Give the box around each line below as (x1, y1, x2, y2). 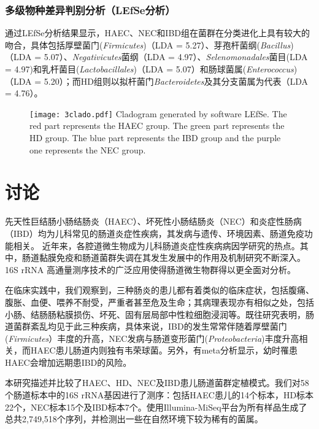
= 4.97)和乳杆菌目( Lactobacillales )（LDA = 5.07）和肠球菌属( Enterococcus (5, 63, 294, 75)
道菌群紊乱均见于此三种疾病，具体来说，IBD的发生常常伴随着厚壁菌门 (5, 320, 287, 333)
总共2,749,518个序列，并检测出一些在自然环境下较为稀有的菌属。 (5, 412, 263, 425)
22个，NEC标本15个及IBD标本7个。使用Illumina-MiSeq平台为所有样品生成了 (5, 400, 307, 413)
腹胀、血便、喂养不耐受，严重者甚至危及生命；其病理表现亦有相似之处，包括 (5, 295, 314, 308)
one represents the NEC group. (29, 143, 146, 156)
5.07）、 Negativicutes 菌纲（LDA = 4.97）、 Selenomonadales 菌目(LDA (44, 50, 308, 63)
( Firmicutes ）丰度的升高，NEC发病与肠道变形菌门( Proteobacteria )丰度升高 (5, 331, 299, 344)
